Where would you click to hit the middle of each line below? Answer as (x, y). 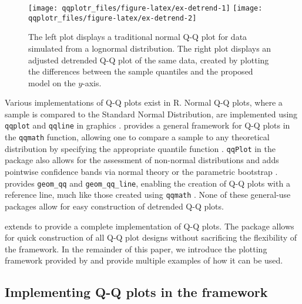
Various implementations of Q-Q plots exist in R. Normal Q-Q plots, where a (144, 102)
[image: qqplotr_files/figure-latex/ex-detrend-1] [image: (145, 8)
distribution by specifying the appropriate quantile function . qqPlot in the (140, 148)
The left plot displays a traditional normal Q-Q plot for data (138, 37)
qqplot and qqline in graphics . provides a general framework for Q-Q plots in (147, 125)
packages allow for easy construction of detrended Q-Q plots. (114, 206)
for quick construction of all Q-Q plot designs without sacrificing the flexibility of (151, 237)
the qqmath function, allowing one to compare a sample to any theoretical (137, 137)
